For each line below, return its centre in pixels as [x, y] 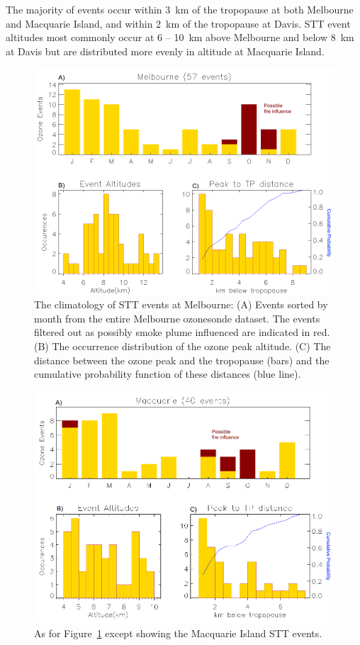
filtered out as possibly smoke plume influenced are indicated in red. [182, 332]
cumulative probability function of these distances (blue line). [168, 374]
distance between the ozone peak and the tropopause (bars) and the [182, 360]
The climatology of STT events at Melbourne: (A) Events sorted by [181, 304]
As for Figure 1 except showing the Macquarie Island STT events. [178, 633]
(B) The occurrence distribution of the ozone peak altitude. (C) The [182, 346]
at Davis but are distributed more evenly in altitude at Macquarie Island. [165, 51]
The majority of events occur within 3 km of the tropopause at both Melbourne [180, 9]
